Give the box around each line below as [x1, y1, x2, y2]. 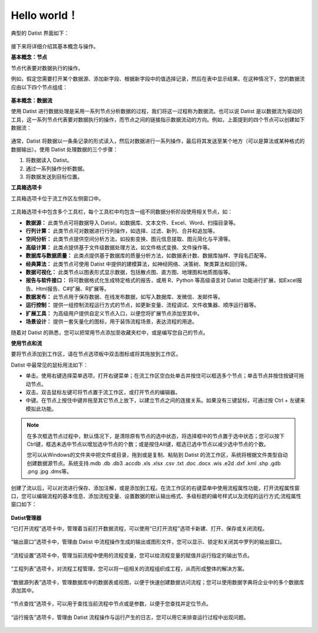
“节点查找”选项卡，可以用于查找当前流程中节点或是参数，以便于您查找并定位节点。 [11, 600, 212, 607]
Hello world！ [11, 9, 79, 22]
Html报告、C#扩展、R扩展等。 [35, 285, 110, 292]
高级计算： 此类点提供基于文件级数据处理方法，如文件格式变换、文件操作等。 [25, 243, 213, 250]
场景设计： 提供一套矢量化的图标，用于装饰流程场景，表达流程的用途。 [25, 318, 197, 325]
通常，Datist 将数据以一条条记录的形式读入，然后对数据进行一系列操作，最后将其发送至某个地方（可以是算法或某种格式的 [11, 137, 305, 144]
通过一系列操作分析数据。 [25, 165, 88, 172]
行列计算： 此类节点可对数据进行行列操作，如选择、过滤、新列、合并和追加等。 [25, 227, 218, 234]
